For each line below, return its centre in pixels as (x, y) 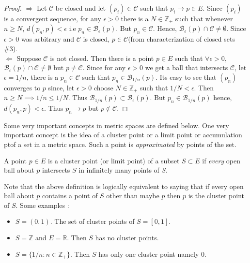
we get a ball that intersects (187, 67)
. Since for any (104, 67)
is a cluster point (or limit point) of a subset (114, 160)
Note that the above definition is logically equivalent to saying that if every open (124, 186)
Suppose (29, 58)
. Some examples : (42, 205)
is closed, (96, 39)
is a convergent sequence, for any (53, 18)
